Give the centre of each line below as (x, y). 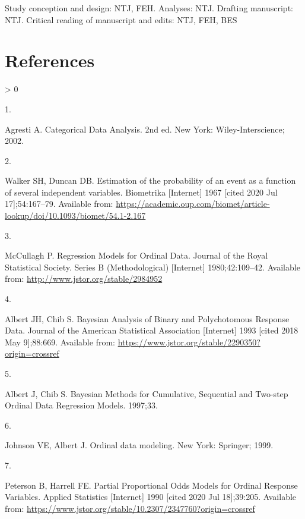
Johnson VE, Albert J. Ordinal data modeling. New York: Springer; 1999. (139, 445)
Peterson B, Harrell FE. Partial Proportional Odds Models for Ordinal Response (151, 485)
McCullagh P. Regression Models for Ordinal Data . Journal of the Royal (136, 255)
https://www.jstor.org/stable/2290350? (189, 342)
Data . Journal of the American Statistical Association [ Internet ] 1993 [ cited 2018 (152, 330)
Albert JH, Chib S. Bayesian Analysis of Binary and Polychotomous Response (147, 318)
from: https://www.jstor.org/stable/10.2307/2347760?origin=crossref (130, 508)
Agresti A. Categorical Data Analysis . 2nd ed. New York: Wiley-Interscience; (145, 129)
